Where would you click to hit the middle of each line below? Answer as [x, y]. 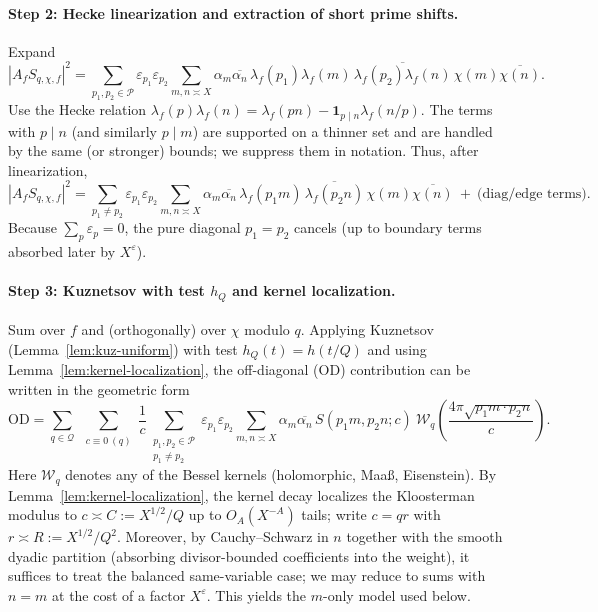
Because [32, 227]
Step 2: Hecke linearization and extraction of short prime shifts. [233, 12]
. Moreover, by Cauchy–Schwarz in [223, 536]
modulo [267, 329]
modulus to [42, 514]
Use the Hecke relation [77, 109]
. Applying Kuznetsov [367, 329]
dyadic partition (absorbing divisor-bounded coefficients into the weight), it [239, 555]
